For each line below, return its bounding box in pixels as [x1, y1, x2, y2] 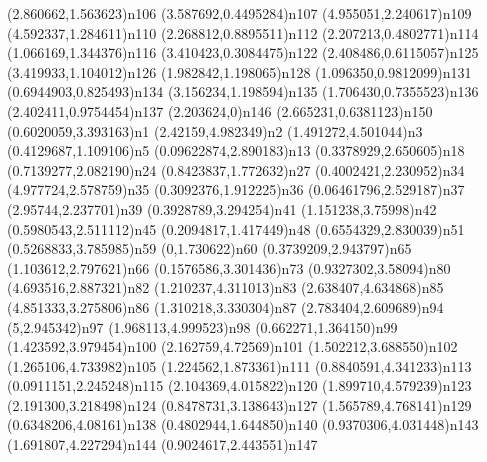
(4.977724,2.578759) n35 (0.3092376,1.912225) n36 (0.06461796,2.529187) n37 [7, 179, 465, 200]
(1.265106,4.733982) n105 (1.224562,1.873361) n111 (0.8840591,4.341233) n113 [7, 355, 472, 376]
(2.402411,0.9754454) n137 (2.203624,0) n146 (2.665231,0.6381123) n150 [7, 100, 433, 121]
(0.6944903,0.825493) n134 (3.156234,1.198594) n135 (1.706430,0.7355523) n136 [7, 81, 479, 102]
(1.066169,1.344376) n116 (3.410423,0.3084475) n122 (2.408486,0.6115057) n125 [7, 42, 479, 63]
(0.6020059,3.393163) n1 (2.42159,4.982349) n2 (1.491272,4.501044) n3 [7, 120, 423, 141]
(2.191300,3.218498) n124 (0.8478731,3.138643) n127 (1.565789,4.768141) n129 [7, 394, 472, 415]
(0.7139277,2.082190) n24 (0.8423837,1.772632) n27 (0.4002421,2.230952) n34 [7, 159, 465, 180]
